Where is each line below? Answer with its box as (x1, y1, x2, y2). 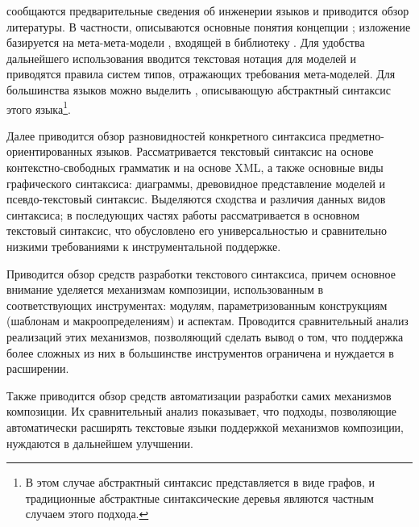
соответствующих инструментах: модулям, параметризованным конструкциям (6, 296, 388, 313)
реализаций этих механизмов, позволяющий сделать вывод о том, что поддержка (6, 328, 404, 345)
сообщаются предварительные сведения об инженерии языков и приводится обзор (6, 2, 409, 19)
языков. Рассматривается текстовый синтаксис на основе (96, 143, 374, 160)
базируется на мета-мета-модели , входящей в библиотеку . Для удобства (6, 34, 365, 51)
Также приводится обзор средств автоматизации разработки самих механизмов (6, 387, 392, 404)
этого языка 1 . (6, 98, 71, 117)
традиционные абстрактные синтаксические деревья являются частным (25, 489, 374, 506)
